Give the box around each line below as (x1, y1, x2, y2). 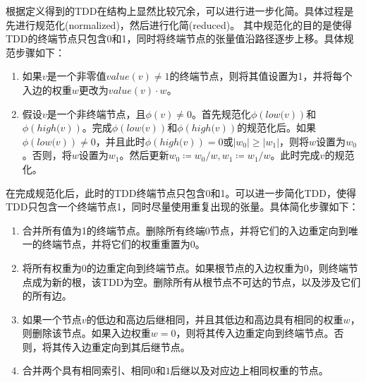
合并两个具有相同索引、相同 (22, 363, 151, 378)
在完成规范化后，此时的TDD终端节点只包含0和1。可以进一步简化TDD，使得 (6, 185, 356, 200)
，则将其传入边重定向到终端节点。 (176, 326, 334, 340)
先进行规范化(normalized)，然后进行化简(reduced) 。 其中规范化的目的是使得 (6, 17, 352, 32)
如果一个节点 (22, 311, 82, 326)
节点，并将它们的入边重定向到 (209, 222, 348, 237)
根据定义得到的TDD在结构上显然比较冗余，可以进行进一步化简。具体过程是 (6, 4, 354, 18)
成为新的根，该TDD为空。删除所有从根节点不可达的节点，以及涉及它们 (32, 274, 361, 289)
